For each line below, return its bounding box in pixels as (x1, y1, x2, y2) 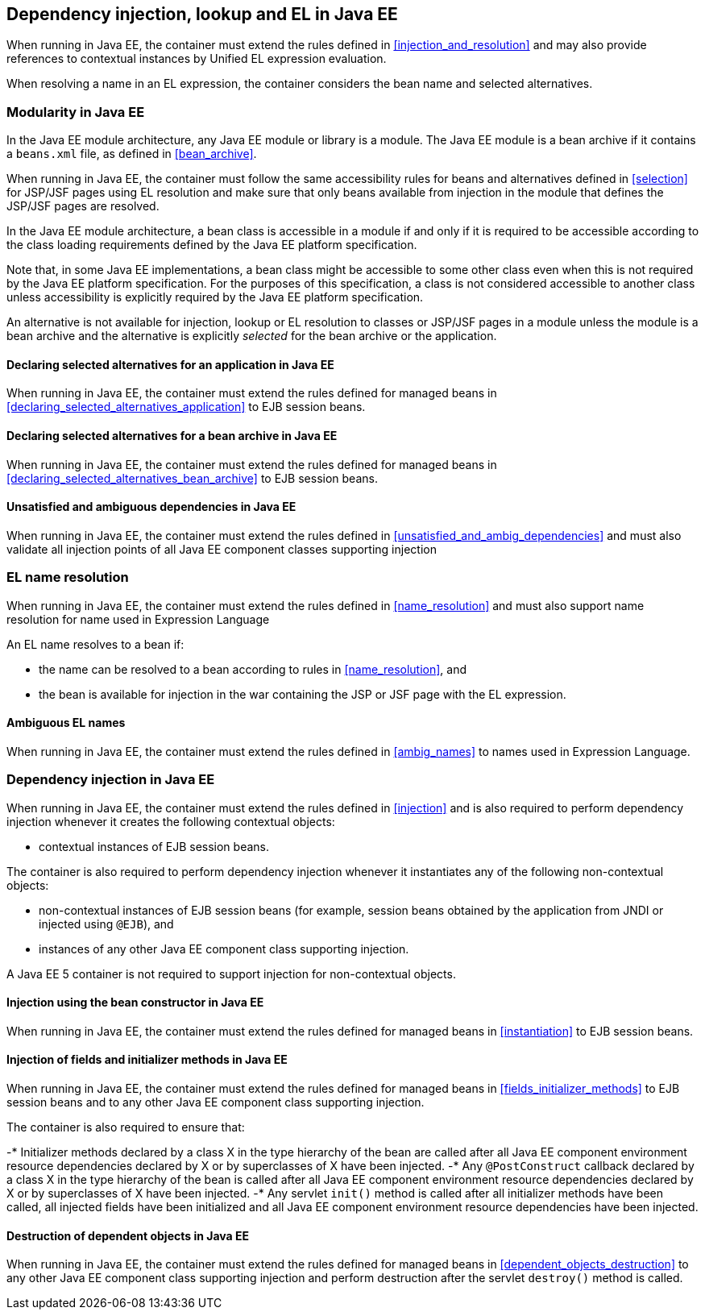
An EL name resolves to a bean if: (6, 637, 185, 651)
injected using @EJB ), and (39, 916, 174, 931)
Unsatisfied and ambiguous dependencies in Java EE (6, 500, 297, 514)
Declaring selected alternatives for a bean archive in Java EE (6, 429, 338, 442)
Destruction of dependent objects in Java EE (6, 1228, 250, 1243)
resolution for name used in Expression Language (6, 612, 270, 626)
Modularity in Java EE (6, 103, 145, 120)
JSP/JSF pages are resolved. (6, 199, 160, 214)
